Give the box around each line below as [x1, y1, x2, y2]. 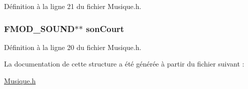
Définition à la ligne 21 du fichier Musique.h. [4, 1, 142, 11]
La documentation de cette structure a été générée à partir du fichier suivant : [4, 58, 244, 69]
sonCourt [86, 22, 125, 34]
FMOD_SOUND [4, 22, 75, 34]
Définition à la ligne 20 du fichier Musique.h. [4, 41, 142, 52]
